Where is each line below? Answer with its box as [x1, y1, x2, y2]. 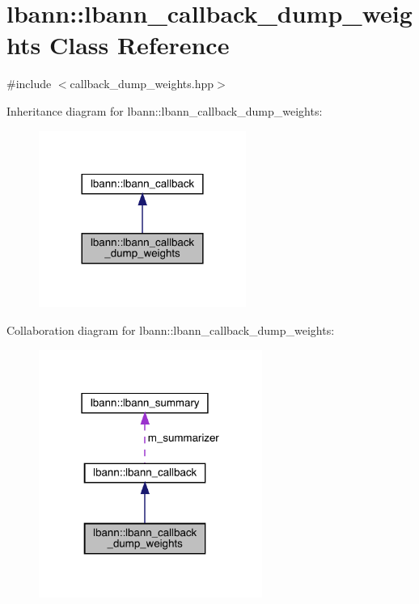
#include [6, 75, 52, 92]
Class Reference [49, 28, 230, 61]
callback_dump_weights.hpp [70, 75, 214, 92]
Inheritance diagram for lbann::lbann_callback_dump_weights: [6, 102, 323, 119]
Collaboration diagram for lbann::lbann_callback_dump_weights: [6, 321, 335, 338]
